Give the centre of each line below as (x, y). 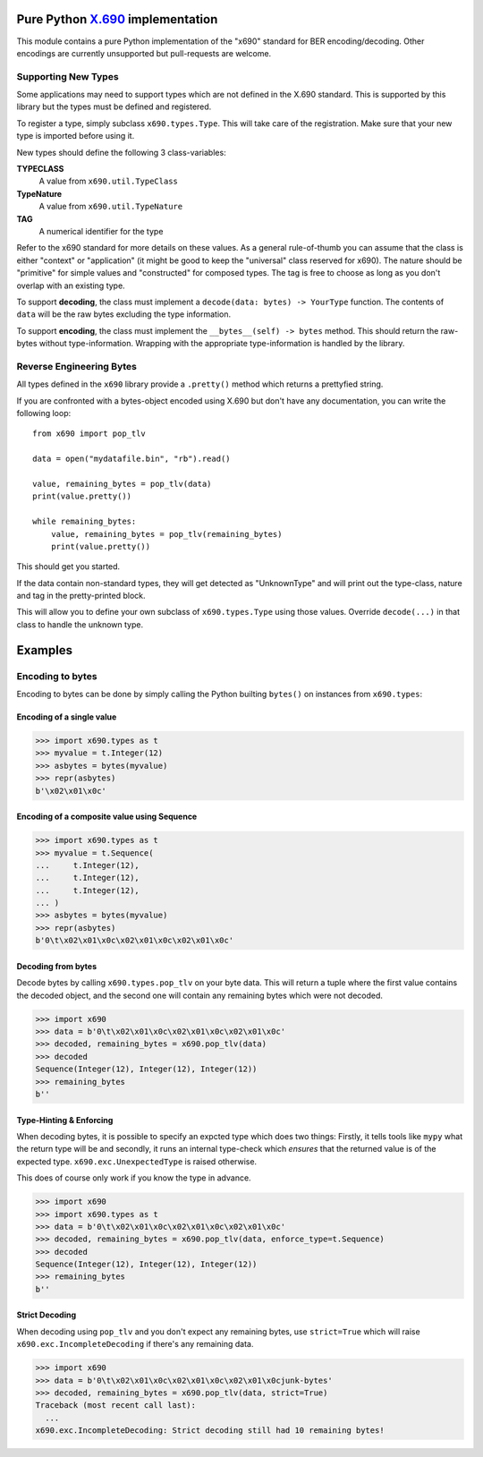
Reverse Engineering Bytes (77, 366)
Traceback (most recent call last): (116, 1406)
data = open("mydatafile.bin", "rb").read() (132, 459)
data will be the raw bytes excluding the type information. (124, 314)
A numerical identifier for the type (101, 231)
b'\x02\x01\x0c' (71, 791)
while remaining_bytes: (85, 522)
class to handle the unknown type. (80, 624)
